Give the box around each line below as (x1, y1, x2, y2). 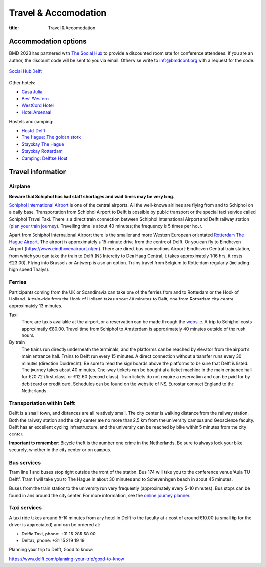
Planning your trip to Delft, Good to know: (9, 547, 94, 553)
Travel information (9, 168, 67, 176)
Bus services (9, 459, 41, 466)
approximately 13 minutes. (9, 303, 63, 309)
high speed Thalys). (9, 267, 50, 272)
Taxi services (9, 504, 42, 511)
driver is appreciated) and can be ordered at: (9, 522, 100, 528)
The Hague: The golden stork (21, 134, 81, 140)
